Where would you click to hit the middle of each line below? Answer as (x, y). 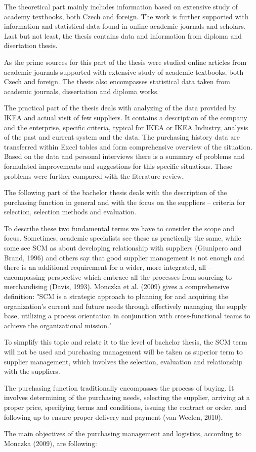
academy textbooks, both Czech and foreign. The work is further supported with (126, 16)
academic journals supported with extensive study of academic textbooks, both (124, 72)
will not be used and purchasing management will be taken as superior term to (124, 352)
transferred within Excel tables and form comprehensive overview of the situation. (128, 146)
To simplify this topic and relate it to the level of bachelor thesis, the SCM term (126, 342)
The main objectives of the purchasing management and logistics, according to (123, 433)
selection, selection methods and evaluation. (70, 212)
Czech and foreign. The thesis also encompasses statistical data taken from (117, 81)
